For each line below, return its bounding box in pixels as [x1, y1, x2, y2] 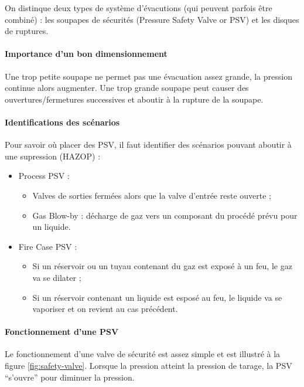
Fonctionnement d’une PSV [5, 325, 119, 338]
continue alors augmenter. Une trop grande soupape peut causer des [5, 82, 249, 94]
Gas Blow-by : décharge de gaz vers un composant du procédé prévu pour [32, 209, 298, 221]
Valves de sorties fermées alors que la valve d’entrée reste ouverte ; [32, 189, 271, 201]
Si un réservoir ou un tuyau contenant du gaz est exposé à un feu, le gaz [32, 260, 292, 272]
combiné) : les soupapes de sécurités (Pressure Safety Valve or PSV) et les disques [5, 13, 299, 25]
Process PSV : [18, 169, 70, 182]
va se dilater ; [32, 271, 81, 283]
